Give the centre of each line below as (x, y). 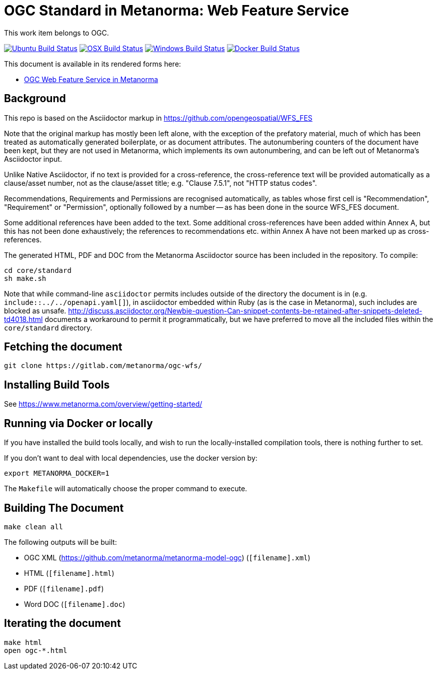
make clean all (34, 527)
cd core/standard (38, 270)
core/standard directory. (48, 327)
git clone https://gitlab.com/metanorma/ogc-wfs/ (103, 366)
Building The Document (64, 508)
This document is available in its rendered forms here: (92, 64)
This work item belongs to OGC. (56, 33)
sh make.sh (25, 278)
